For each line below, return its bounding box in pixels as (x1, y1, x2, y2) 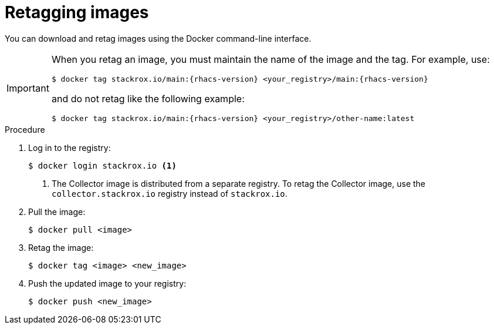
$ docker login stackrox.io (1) (28, 160, 177, 170)
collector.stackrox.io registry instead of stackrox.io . (52, 188, 287, 199)
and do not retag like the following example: (51, 92, 245, 105)
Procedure (5, 124, 45, 135)
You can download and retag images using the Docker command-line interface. (5, 33, 312, 43)
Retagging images (5, 2, 149, 22)
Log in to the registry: (28, 142, 111, 153)
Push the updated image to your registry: (28, 278, 187, 288)
